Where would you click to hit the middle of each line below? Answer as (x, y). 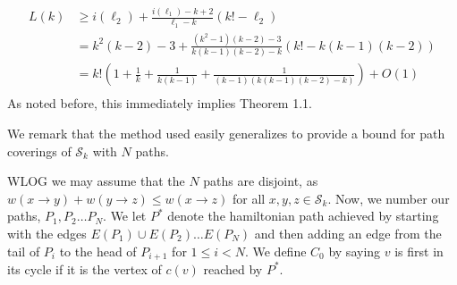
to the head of (98, 251)
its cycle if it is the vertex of (85, 268)
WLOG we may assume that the (96, 181)
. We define (275, 251)
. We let (125, 216)
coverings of (39, 151)
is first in (419, 251)
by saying (355, 251)
